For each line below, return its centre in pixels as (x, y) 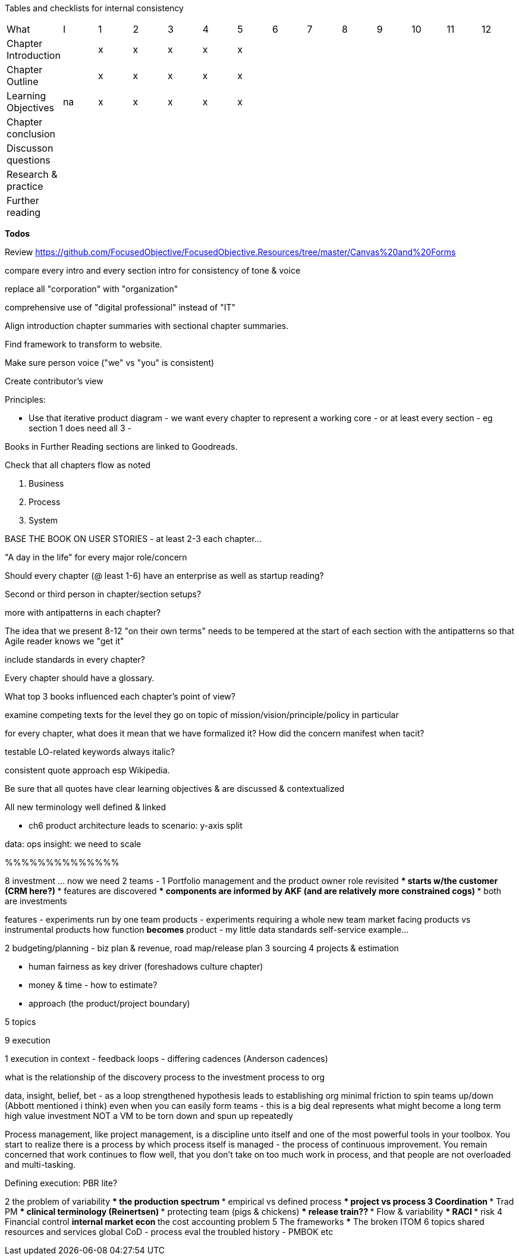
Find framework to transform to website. (84, 344)
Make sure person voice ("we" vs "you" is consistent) (110, 363)
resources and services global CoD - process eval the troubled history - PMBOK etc (169, 1232)
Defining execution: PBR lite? (61, 1183)
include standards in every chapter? (75, 659)
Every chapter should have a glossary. (80, 678)
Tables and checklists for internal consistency (94, 8)
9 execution (28, 1040)
